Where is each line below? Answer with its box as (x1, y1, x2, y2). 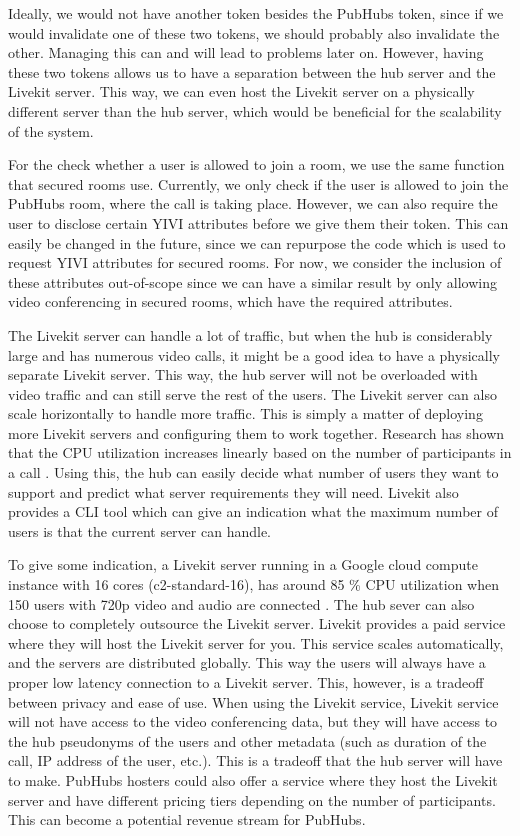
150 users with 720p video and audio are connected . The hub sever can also (8, 593, 475, 614)
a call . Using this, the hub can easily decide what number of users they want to (8, 462, 499, 483)
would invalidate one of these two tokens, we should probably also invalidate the (8, 22, 500, 43)
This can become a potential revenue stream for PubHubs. (8, 809, 366, 830)
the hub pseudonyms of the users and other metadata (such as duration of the (8, 730, 487, 751)
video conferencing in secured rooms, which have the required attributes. (8, 291, 453, 312)
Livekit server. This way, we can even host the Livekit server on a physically (8, 81, 475, 102)
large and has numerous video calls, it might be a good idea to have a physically (8, 344, 500, 365)
